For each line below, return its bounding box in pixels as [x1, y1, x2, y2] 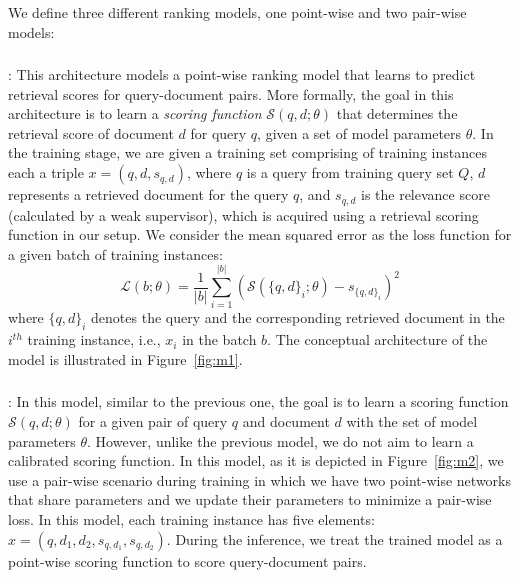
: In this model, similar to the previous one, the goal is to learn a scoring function [8, 391, 509, 412]
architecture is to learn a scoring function [8, 103, 262, 124]
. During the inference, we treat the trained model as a [166, 528, 503, 549]
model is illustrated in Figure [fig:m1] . [8, 348, 243, 369]
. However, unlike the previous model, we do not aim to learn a [87, 430, 474, 451]
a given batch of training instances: [8, 243, 223, 264]
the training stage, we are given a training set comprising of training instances [8, 142, 487, 163]
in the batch [182, 329, 257, 350]
